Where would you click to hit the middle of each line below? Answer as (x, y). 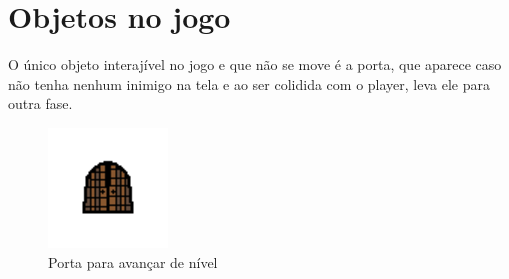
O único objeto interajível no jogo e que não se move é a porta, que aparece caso (255, 64)
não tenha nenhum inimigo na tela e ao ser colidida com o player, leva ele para (249, 83)
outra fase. (40, 103)
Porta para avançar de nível (133, 261)
